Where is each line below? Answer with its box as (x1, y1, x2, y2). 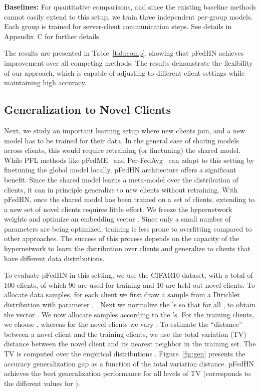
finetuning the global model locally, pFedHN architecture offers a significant (4, 164, 236, 175)
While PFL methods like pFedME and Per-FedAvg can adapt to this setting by (4, 154, 254, 165)
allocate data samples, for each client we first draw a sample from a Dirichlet (4, 289, 240, 300)
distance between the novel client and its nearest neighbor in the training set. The (4, 338, 256, 349)
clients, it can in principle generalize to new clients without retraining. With (4, 184, 238, 194)
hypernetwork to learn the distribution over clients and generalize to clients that (4, 243, 250, 254)
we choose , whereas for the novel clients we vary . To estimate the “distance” (4, 319, 242, 329)
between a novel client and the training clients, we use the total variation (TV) (4, 328, 246, 339)
